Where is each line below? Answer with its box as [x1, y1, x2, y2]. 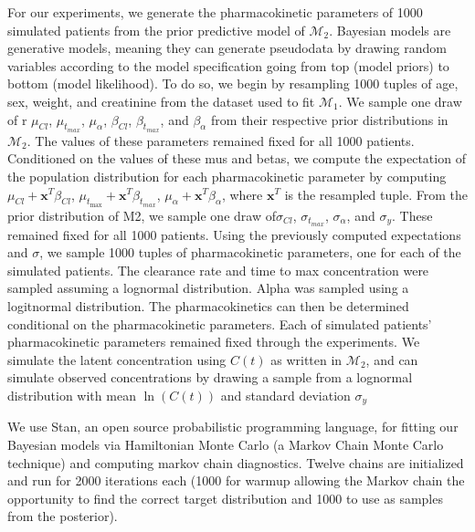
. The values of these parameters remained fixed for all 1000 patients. [26, 130, 415, 150]
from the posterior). [7, 506, 118, 526]
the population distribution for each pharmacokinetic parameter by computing [7, 166, 447, 185]
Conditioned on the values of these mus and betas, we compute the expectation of [7, 149, 466, 168]
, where [221, 184, 263, 203]
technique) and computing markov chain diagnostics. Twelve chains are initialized [7, 453, 464, 472]
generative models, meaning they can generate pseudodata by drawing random [7, 38, 447, 57]
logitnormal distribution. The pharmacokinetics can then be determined [7, 296, 409, 315]
